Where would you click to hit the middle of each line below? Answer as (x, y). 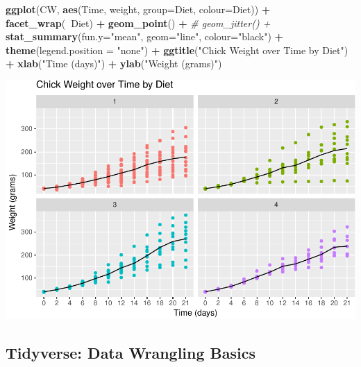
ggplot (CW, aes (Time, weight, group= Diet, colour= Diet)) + (138, 9)
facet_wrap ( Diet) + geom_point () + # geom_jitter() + (138, 23)
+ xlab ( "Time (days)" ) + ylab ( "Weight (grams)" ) (114, 63)
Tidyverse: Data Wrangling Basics (131, 352)
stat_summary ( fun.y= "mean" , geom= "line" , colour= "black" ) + (145, 36)
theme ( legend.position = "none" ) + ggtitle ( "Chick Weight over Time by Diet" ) (177, 50)
